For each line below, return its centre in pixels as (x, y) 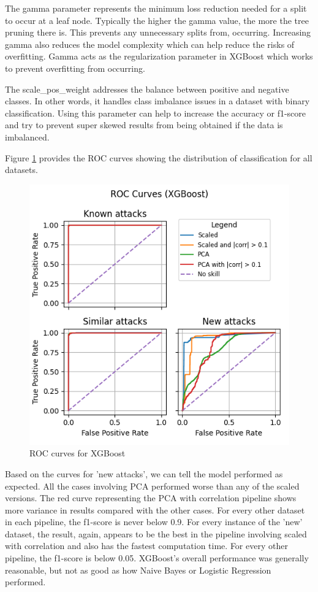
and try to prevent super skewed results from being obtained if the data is (144, 125)
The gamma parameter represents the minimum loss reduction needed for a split (156, 8)
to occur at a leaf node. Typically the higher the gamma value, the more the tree (157, 20)
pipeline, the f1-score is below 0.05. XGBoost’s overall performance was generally (157, 558)
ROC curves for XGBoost (78, 453)
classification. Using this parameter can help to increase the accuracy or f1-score (156, 113)
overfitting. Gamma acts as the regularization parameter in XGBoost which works (159, 56)
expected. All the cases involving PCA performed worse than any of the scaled (152, 486)
